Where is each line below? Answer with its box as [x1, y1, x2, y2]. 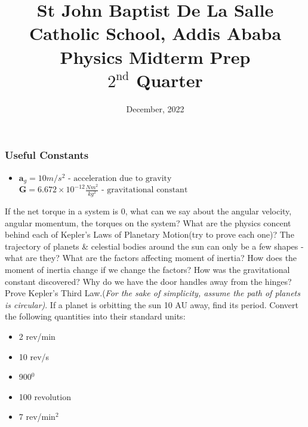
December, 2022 [126, 102, 184, 115]
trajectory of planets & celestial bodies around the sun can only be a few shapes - [5, 239, 304, 252]
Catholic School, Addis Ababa [29, 21, 282, 45]
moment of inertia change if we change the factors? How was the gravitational [5, 263, 290, 275]
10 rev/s [19, 350, 50, 363]
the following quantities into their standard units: [5, 310, 186, 322]
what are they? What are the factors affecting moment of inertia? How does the [5, 251, 297, 264]
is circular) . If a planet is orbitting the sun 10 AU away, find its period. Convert [5, 298, 298, 311]
